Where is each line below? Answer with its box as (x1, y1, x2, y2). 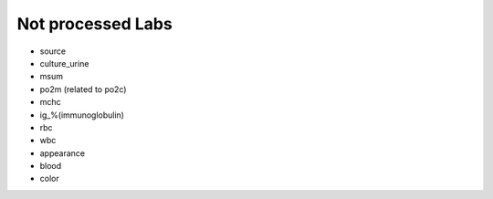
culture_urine (39, 58, 89, 68)
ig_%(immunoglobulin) (39, 110, 125, 120)
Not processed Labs (16, 14, 173, 34)
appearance (39, 147, 86, 159)
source (39, 46, 67, 57)
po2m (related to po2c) (39, 83, 127, 95)
